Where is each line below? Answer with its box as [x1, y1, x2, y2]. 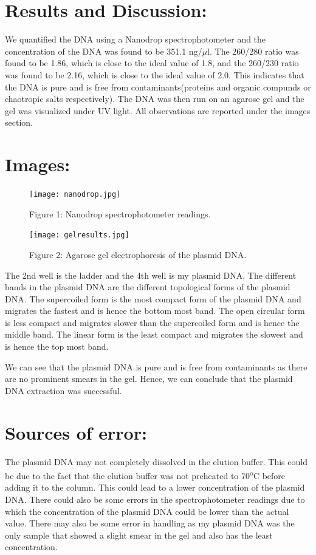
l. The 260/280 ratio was [207, 44, 299, 57]
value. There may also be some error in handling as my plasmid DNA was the [5, 517, 295, 529]
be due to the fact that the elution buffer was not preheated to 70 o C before [5, 468, 286, 482]
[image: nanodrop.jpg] [29, 190, 121, 199]
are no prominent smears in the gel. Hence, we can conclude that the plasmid [5, 372, 293, 385]
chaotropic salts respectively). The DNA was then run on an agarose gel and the [5, 92, 304, 105]
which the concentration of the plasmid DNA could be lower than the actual [5, 505, 289, 517]
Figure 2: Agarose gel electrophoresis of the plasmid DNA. [29, 248, 247, 260]
